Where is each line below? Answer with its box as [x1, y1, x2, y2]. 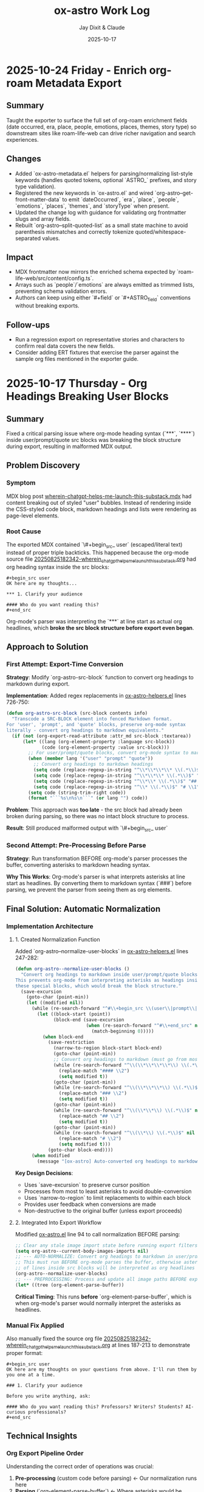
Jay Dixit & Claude [79, 24, 125, 31]
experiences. [6, 136, 39, 143]
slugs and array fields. [15, 215, 71, 222]
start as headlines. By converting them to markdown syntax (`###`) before [6, 880, 192, 887]
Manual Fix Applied [6, 1321, 65, 1329]
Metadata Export [35, 76, 122, 90]
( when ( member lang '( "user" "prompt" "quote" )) [28, 755, 154, 762]
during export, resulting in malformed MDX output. [6, 443, 132, 450]
